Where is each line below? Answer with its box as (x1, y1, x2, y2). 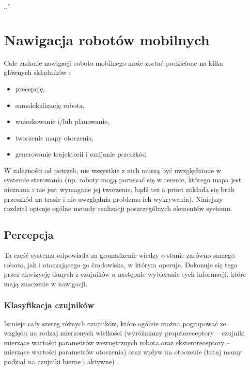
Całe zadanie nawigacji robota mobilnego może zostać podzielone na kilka (4, 57, 223, 68)
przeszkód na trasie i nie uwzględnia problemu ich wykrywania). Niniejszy (4, 194, 223, 204)
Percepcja (4, 227, 54, 242)
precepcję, (15, 83, 45, 93)
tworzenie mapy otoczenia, (15, 132, 94, 142)
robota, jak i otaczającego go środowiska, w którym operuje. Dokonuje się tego (4, 259, 237, 269)
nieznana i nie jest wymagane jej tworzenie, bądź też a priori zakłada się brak (4, 184, 234, 194)
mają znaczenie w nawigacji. (4, 278, 88, 288)
